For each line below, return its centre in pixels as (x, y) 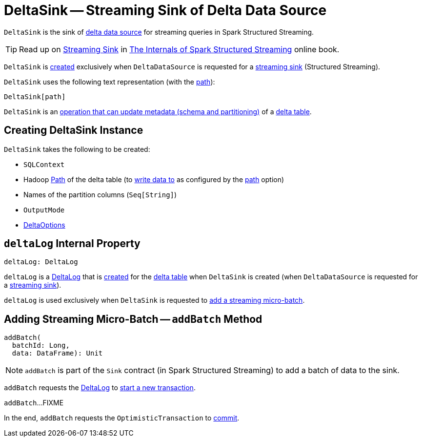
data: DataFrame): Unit (57, 353)
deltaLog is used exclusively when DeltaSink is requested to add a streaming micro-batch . (154, 300)
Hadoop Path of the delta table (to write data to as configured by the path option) (154, 179)
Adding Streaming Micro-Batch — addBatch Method (133, 319)
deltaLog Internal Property (72, 244)
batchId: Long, (41, 346)
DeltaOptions (44, 225)
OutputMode (44, 210)
